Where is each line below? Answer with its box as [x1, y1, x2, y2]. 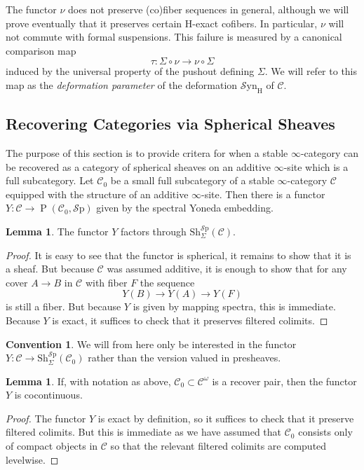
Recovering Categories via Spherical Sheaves [6, 113, 335, 134]
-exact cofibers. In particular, [192, 15, 318, 30]
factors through [120, 223, 187, 238]
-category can [300, 145, 359, 160]
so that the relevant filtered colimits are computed [110, 438, 327, 453]
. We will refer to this [264, 64, 358, 78]
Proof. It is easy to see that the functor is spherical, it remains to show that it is [6, 247, 351, 262]
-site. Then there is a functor [201, 186, 325, 201]
